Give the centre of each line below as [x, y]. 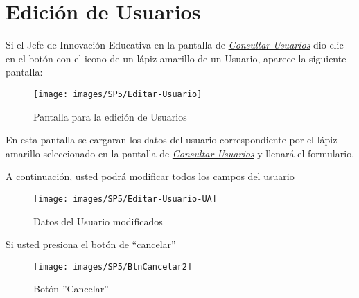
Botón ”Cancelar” [71, 289]
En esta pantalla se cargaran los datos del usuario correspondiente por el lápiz [172, 140]
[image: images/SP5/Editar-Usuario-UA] [125, 199]
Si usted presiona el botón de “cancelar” [91, 244]
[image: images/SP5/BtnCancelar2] [113, 266]
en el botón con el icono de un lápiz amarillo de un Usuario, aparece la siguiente [176, 58]
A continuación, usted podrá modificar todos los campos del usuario [150, 176]
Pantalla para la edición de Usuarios [110, 116]
